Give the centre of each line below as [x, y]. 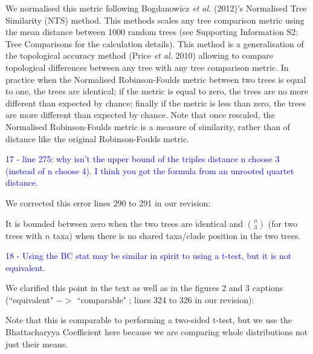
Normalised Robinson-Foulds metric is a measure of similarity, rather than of [148, 126]
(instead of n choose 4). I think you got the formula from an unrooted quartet [150, 170]
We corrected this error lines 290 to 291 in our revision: [108, 202]
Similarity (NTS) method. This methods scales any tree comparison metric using [155, 20]
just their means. [37, 343]
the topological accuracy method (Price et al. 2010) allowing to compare [139, 55]
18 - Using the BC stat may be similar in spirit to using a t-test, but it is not [149, 256]
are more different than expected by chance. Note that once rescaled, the [140, 115]
